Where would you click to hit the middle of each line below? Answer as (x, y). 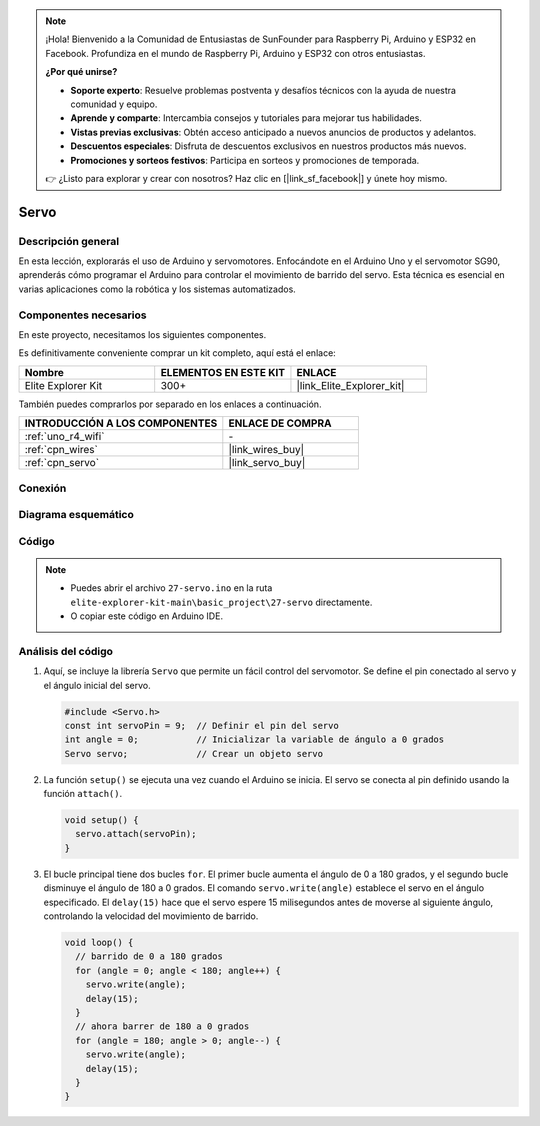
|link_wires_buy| (266, 450)
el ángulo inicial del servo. (97, 685)
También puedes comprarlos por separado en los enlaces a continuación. (170, 404)
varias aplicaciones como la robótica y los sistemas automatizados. (157, 289)
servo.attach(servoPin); (136, 834)
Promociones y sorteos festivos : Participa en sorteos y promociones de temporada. (245, 160)
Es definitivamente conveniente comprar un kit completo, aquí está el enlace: (177, 353)
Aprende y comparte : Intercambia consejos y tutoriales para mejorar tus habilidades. (246, 118)
